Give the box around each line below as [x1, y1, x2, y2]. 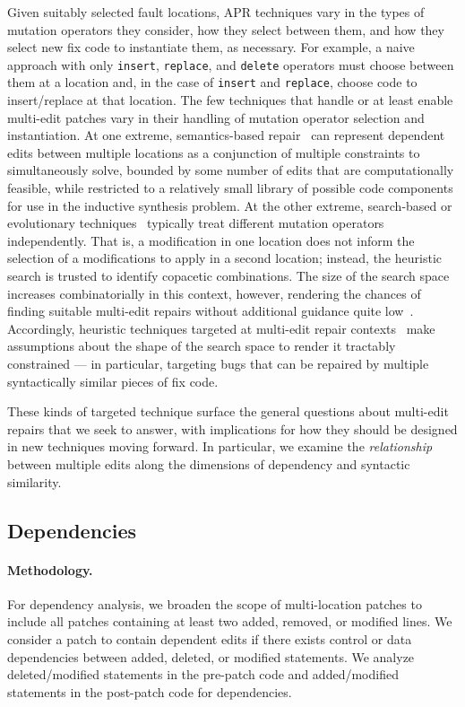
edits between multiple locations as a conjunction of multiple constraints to [7, 143, 420, 161]
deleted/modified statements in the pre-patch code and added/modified [7, 665, 399, 684]
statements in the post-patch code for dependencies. [7, 682, 292, 701]
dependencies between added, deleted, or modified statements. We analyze [7, 647, 415, 666]
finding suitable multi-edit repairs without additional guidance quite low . [7, 301, 414, 320]
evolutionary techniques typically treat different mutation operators [7, 214, 384, 232]
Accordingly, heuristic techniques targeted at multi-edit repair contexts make [7, 319, 435, 337]
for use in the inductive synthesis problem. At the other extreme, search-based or [7, 196, 452, 214]
